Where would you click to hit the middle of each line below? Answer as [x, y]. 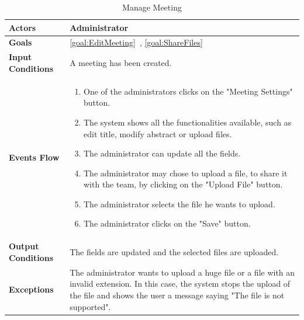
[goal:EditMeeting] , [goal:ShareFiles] [136, 42]
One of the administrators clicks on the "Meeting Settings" [188, 91]
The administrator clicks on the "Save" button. [167, 223]
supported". [90, 306]
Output [24, 246]
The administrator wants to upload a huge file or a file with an [182, 272]
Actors [23, 27]
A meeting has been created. [121, 63]
